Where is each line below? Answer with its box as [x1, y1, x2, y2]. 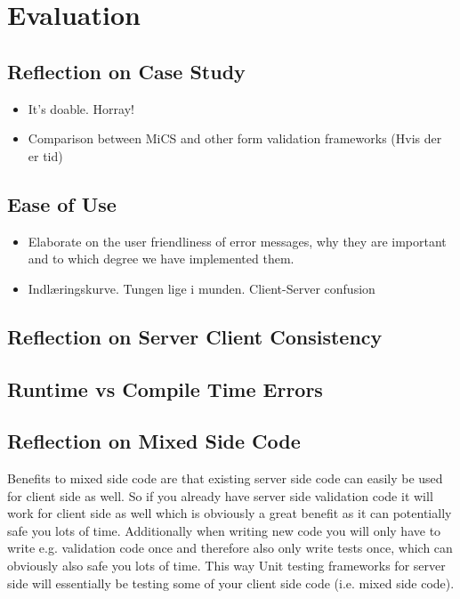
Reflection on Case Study [7, 57, 246, 85]
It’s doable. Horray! [28, 99, 134, 117]
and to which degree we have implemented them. [28, 249, 295, 268]
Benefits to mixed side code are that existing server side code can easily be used [7, 469, 443, 488]
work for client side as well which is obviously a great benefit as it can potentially [7, 504, 452, 522]
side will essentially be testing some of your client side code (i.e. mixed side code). [7, 573, 455, 592]
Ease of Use [7, 190, 117, 217]
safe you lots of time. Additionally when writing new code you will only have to [7, 521, 441, 539]
